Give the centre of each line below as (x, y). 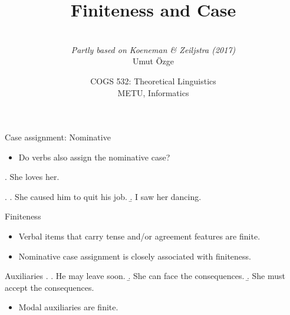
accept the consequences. (50, 287)
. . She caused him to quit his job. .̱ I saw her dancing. (103, 196)
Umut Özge (153, 61)
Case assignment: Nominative (58, 137)
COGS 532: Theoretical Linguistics (153, 81)
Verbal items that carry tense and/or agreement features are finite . (139, 236)
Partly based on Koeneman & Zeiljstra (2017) (153, 49)
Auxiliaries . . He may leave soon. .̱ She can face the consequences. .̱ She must (145, 276)
